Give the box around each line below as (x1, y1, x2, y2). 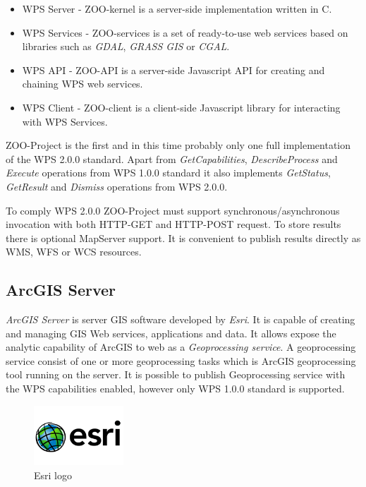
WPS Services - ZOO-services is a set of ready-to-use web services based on (22, 25, 348, 40)
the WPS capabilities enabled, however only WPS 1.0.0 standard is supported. (6, 381, 345, 396)
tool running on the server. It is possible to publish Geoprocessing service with (6, 367, 346, 382)
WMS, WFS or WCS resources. (6, 244, 142, 259)
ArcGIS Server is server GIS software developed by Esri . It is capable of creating (6, 312, 355, 327)
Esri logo (34, 468, 72, 483)
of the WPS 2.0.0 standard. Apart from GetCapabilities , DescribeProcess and (6, 151, 338, 166)
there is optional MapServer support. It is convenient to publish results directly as (6, 230, 361, 245)
